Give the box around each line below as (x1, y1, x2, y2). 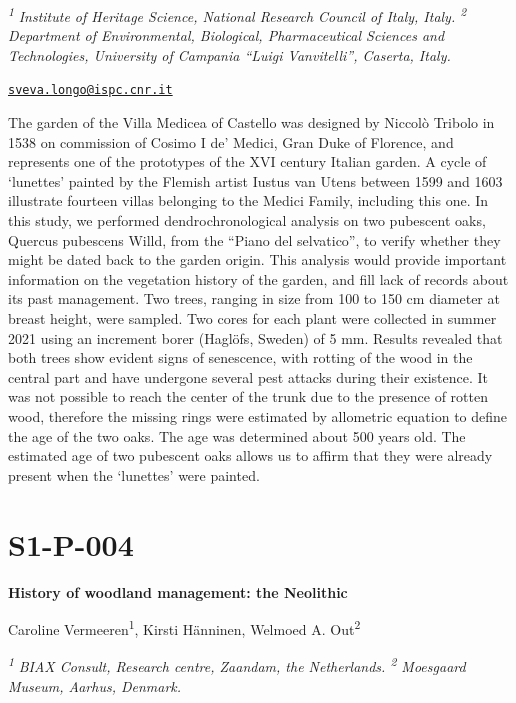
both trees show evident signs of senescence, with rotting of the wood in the (8, 347, 473, 368)
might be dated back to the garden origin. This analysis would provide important (8, 249, 507, 270)
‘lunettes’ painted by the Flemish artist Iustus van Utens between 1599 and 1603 (8, 170, 503, 191)
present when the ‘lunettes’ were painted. (8, 464, 260, 485)
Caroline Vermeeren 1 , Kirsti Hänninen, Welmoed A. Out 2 (8, 616, 361, 639)
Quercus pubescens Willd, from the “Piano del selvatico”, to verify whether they (8, 229, 501, 250)
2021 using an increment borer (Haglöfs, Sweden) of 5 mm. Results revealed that (8, 327, 503, 348)
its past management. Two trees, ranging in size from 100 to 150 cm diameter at (8, 288, 500, 309)
